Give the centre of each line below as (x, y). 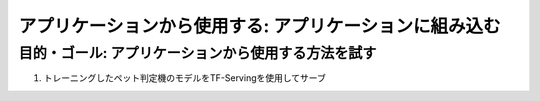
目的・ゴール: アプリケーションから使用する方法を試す (197, 53)
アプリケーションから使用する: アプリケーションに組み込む (259, 26)
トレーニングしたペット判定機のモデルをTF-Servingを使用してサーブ (185, 78)
